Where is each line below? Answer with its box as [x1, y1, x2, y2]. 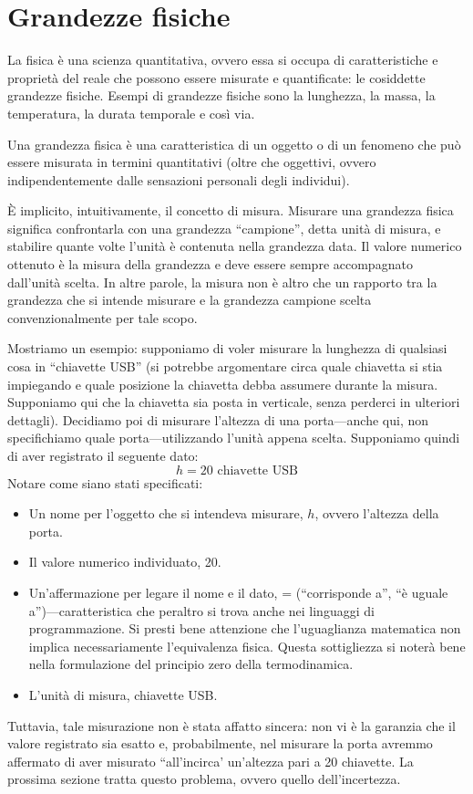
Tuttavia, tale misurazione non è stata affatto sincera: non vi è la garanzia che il [7, 716, 456, 735]
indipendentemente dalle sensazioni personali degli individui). [7, 170, 350, 189]
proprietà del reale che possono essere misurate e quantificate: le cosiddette [7, 68, 426, 87]
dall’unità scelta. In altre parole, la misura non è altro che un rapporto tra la [7, 272, 437, 291]
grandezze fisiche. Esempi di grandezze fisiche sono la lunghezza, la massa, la [7, 86, 436, 105]
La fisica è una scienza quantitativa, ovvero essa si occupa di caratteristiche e [7, 50, 438, 69]
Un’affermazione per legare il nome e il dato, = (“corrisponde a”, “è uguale [28, 582, 448, 601]
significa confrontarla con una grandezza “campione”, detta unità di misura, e [7, 218, 441, 237]
